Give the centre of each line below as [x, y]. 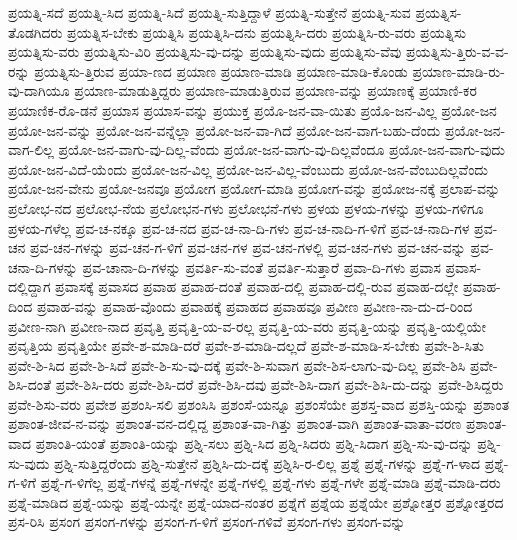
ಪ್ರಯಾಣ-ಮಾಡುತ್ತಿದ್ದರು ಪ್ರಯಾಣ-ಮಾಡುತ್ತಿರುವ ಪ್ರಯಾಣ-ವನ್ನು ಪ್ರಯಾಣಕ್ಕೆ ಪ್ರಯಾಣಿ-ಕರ [275, 90]
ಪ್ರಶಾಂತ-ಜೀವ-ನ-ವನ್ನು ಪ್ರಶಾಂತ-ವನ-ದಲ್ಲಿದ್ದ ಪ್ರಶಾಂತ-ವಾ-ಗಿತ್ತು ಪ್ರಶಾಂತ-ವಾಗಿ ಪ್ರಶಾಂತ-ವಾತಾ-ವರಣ [235, 423]
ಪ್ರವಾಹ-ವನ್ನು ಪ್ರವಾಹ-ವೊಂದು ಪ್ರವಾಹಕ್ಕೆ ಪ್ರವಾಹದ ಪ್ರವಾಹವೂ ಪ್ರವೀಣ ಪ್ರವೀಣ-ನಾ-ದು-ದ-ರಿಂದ [254, 305]
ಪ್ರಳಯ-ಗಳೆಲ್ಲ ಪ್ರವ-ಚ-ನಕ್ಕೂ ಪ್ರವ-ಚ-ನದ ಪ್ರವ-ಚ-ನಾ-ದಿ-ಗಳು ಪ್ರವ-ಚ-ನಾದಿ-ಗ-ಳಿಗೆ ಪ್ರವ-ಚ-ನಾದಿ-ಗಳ [239, 227]
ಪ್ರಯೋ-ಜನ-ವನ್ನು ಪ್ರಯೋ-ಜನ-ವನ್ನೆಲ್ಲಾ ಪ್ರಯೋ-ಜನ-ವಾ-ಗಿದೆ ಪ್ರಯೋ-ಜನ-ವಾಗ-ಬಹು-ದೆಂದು [224, 129]
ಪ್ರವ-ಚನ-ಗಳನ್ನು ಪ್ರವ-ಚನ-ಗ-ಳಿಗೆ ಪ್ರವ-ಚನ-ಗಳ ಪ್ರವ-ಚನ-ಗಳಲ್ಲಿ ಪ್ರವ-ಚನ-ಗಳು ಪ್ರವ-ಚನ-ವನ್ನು [248, 247]
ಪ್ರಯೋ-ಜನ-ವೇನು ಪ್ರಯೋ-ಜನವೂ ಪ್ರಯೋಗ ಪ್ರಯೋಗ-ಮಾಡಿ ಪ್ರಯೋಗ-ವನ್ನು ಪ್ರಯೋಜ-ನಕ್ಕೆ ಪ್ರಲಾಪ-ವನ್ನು [254, 188]
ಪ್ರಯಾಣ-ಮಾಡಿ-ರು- [458, 70]
